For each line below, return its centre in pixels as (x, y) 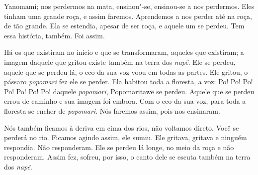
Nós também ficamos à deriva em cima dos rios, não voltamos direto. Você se (122, 127)
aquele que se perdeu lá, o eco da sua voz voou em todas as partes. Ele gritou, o (126, 72)
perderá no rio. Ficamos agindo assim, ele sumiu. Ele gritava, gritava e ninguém (126, 137)
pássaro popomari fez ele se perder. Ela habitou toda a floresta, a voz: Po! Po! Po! (129, 82)
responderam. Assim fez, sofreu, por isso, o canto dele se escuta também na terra (127, 157)
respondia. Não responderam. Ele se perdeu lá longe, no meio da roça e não (119, 147)
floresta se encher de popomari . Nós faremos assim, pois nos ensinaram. (112, 110)
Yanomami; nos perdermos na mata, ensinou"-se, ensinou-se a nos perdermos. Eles (129, 6)
